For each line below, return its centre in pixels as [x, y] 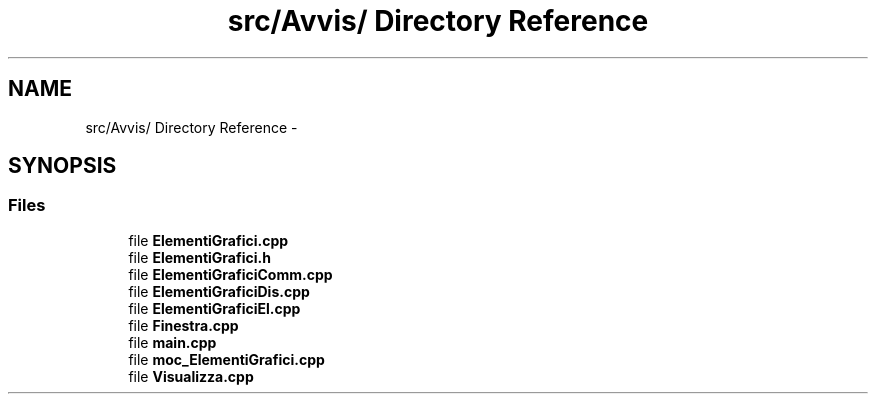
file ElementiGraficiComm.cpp [230, 274]
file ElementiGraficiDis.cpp [219, 291]
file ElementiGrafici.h [199, 257]
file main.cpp [172, 342]
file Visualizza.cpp [191, 376]
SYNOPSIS [62, 166]
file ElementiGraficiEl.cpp [214, 308]
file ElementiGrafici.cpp [208, 240]
